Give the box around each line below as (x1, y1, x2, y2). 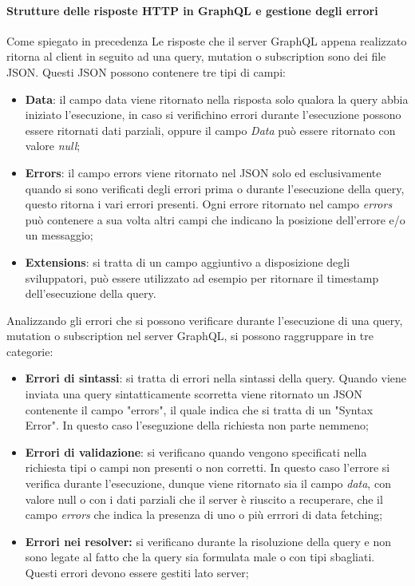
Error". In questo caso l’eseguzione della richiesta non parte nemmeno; (25, 417, 369, 434)
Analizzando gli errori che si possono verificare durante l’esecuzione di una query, (6, 311, 403, 328)
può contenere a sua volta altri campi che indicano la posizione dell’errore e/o (25, 211, 405, 228)
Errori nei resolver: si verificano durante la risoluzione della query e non (25, 533, 392, 549)
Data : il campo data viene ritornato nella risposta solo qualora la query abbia (25, 90, 409, 107)
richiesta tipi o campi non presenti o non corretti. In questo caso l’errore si (25, 459, 390, 476)
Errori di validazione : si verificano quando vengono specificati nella (25, 443, 367, 460)
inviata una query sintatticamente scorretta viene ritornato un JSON (25, 386, 362, 402)
